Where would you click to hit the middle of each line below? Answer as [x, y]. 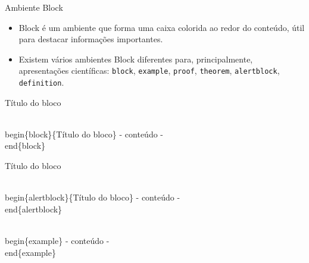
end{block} [25, 145]
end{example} [30, 252]
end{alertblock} [34, 209]
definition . [41, 82]
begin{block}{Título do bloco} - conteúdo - [84, 134]
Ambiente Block [34, 7]
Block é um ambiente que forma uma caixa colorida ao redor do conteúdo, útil [162, 27]
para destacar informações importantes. [91, 39]
